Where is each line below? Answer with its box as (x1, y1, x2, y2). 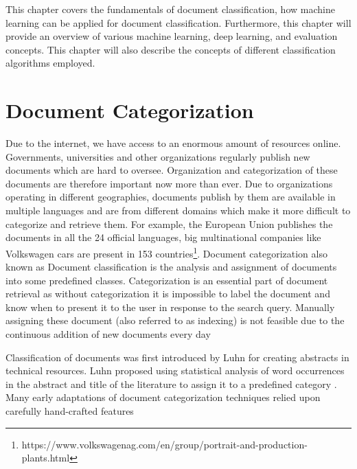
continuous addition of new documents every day (5, 327, 211, 341)
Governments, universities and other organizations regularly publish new (5, 149, 310, 163)
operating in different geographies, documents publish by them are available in (5, 190, 336, 204)
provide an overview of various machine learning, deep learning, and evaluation (5, 29, 338, 43)
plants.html (21, 450, 70, 465)
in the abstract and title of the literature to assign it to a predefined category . (5, 376, 337, 391)
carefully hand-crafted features (5, 404, 134, 418)
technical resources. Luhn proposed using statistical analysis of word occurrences (5, 363, 345, 378)
